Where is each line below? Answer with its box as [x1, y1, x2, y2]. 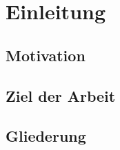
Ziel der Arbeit [6, 85, 116, 106]
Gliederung [6, 125, 86, 147]
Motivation [6, 44, 86, 65]
